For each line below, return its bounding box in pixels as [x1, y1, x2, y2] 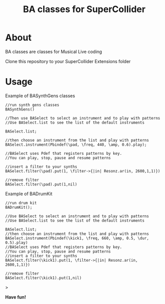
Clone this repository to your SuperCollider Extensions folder [5, 58, 131, 64]
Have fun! [5, 294, 26, 300]
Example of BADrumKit [5, 191, 53, 197]
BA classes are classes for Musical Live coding [5, 48, 102, 54]
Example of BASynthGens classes [5, 92, 75, 99]
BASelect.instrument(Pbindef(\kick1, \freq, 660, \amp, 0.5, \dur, [5, 235, 149, 240]
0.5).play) [5, 240, 28, 245]
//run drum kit [5, 200, 37, 205]
